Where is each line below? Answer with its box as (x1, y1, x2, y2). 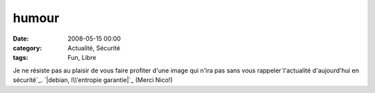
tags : (12, 54, 28, 62)
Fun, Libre (67, 54, 97, 62)
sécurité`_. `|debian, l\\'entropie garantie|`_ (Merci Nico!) (12, 76, 173, 84)
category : (12, 43, 42, 52)
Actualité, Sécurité (67, 43, 121, 52)
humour (12, 10, 60, 25)
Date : (12, 34, 29, 43)
